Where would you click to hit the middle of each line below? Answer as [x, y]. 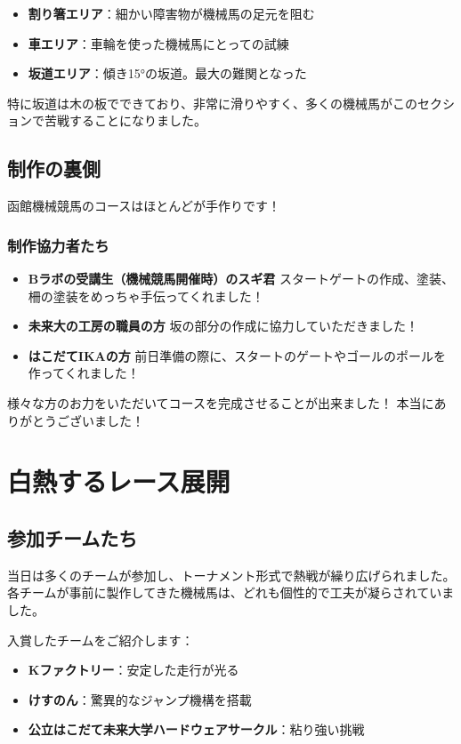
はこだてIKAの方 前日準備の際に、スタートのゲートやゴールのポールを [237, 355]
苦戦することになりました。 [125, 120]
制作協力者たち [58, 245]
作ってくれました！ [84, 373]
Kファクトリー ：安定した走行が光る [133, 670]
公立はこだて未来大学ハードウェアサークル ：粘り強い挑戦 [196, 729]
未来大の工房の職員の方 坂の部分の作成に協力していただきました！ [223, 326]
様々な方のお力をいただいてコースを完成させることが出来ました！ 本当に [221, 402]
